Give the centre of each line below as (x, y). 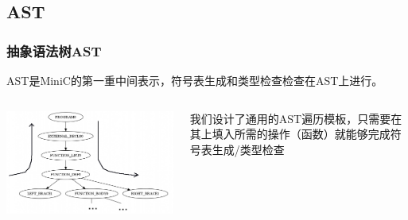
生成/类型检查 (248, 149)
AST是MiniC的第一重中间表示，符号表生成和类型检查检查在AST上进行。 (195, 80)
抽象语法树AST (54, 50)
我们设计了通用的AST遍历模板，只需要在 (296, 118)
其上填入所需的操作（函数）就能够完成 (290, 134)
